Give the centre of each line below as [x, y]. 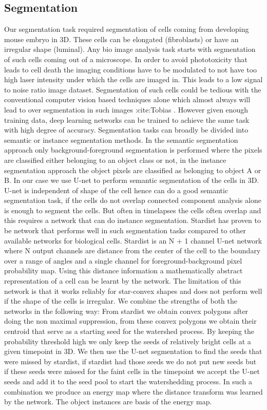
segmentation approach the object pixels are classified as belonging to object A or [133, 170]
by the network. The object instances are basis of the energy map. [108, 402]
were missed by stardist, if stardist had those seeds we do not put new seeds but [130, 361]
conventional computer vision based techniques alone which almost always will [127, 99]
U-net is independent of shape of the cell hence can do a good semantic [116, 190]
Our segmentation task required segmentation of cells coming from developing [127, 29]
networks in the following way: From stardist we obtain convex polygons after [126, 311]
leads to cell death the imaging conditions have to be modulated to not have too [131, 69]
